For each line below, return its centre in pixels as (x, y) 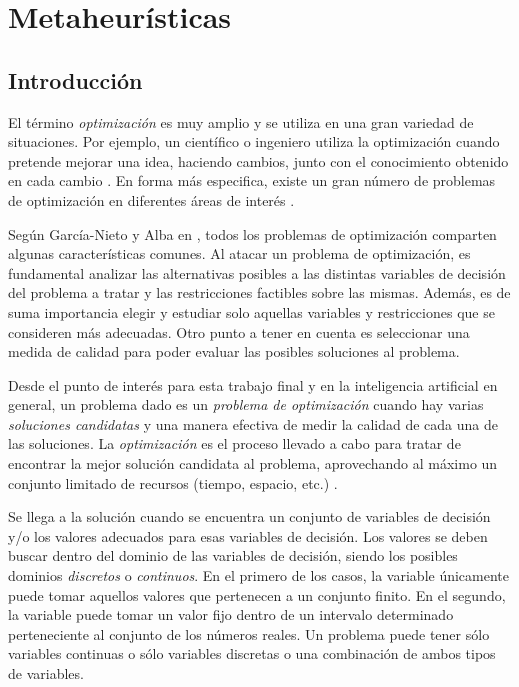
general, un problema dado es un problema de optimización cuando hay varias (246, 404)
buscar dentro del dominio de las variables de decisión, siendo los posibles (233, 555)
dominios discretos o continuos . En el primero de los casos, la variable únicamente (259, 575)
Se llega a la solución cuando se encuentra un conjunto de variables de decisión (249, 516)
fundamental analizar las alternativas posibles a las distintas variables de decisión (257, 272)
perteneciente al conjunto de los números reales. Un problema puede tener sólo (249, 633)
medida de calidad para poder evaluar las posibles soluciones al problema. (234, 351)
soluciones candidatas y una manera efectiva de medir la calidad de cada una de (253, 423)
